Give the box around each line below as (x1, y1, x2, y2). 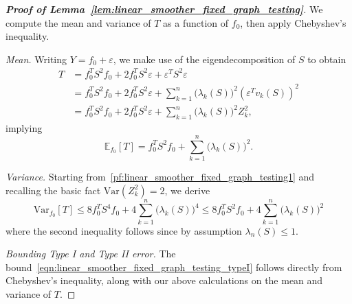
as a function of (163, 15, 229, 30)
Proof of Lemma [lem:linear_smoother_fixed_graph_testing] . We (5, 2, 323, 16)
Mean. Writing (5, 51, 67, 66)
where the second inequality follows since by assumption (5, 223, 242, 237)
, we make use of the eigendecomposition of (113, 51, 296, 66)
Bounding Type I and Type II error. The (5, 246, 176, 261)
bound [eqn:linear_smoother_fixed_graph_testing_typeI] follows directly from (5, 259, 342, 274)
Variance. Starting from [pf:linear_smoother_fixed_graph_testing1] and (5, 169, 315, 183)
